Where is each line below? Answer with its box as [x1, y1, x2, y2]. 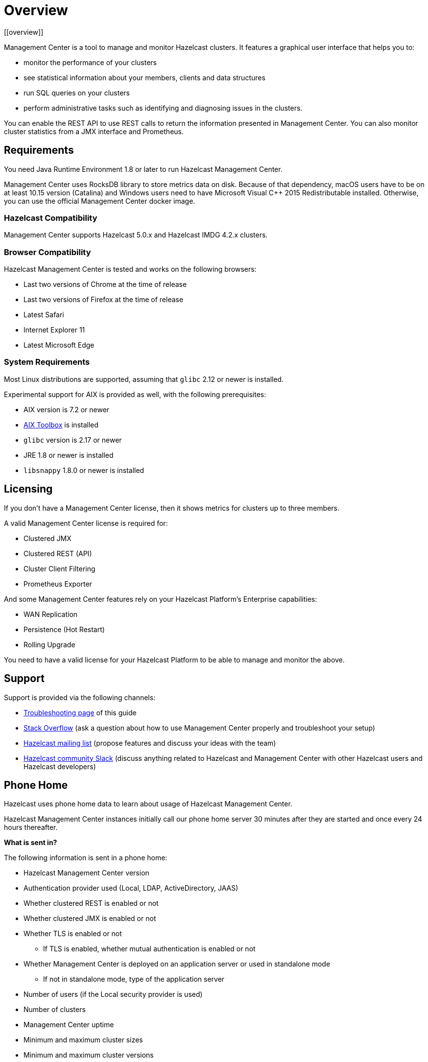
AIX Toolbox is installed [24, 420, 99, 429]
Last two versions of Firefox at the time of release [24, 295, 184, 304]
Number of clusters [24, 1005, 86, 1014]
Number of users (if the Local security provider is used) [24, 990, 203, 999]
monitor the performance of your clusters [24, 58, 157, 67]
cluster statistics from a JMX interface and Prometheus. [4, 127, 184, 136]
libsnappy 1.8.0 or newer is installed [24, 466, 144, 474]
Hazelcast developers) [24, 762, 96, 771]
